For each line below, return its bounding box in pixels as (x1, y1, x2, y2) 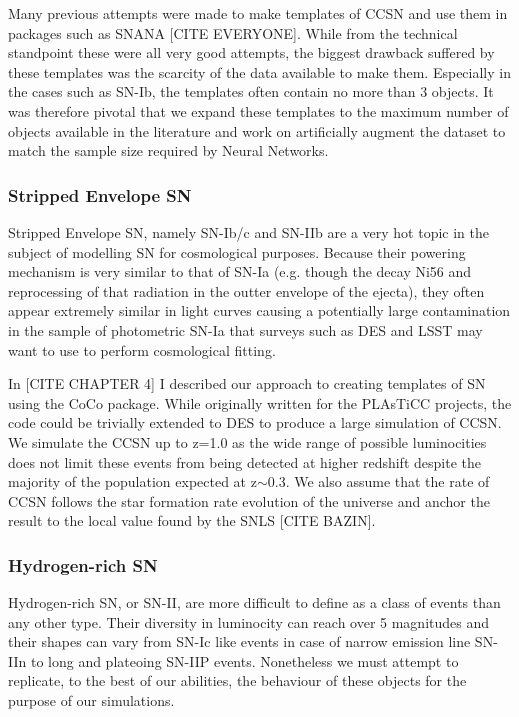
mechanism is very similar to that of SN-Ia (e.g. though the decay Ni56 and (8, 261, 472, 282)
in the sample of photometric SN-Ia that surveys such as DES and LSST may (8, 319, 483, 340)
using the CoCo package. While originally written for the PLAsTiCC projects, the (8, 392, 512, 413)
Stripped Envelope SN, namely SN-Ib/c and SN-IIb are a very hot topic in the (8, 221, 490, 242)
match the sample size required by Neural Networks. (8, 140, 329, 161)
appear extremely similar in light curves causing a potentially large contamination (8, 300, 511, 321)
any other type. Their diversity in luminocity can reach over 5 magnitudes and (8, 611, 490, 632)
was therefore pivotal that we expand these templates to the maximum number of (8, 100, 509, 121)
